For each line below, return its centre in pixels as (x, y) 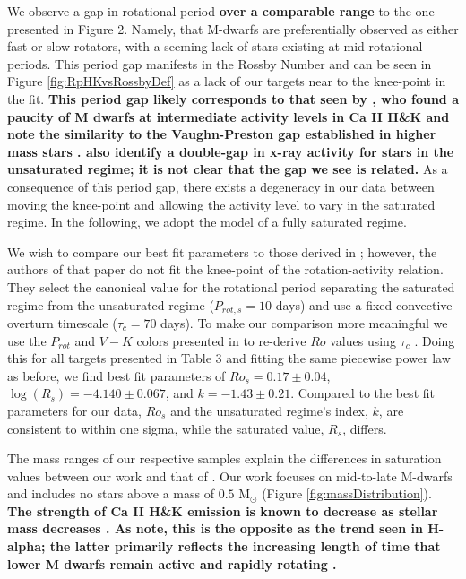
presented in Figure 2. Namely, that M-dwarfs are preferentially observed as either (233, 28)
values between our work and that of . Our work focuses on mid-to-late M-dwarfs (230, 475)
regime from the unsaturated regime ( (111, 304)
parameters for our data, (74, 410)
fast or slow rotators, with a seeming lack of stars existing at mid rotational (215, 46)
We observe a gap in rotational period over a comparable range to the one (221, 11)
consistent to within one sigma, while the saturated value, (166, 428)
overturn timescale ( (62, 322)
